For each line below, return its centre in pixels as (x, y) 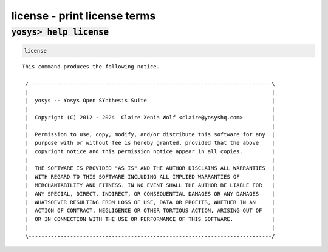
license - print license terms (84, 16)
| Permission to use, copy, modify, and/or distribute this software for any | (150, 134)
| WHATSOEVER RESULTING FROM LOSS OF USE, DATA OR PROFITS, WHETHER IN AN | (150, 202)
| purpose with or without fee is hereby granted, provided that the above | (150, 143)
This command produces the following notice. (91, 66)
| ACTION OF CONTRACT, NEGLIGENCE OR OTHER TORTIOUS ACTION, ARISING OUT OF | (150, 211)
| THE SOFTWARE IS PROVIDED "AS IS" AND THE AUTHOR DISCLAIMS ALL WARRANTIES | (150, 168)
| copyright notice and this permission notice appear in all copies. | (150, 151)
